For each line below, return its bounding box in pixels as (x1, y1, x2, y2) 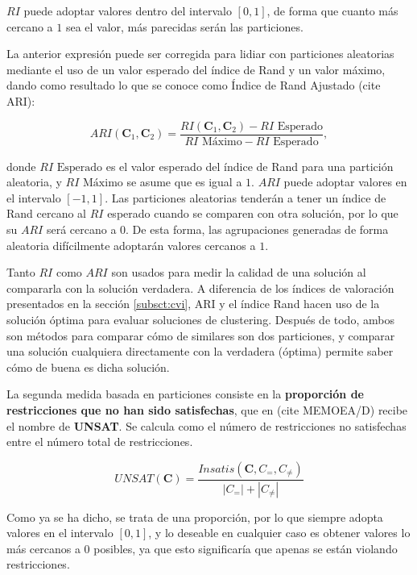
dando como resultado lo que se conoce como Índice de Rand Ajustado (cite (6, 77, 381, 94)
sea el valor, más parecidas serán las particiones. (65, 18, 303, 35)
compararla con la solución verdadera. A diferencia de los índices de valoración (6, 279, 394, 296)
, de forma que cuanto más (266, 2, 398, 19)
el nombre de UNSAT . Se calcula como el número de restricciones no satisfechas (6, 417, 407, 434)
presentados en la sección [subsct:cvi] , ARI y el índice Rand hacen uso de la (6, 295, 380, 312)
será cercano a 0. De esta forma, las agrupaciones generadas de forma (46, 221, 389, 237)
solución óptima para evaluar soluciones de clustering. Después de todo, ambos (6, 310, 394, 327)
